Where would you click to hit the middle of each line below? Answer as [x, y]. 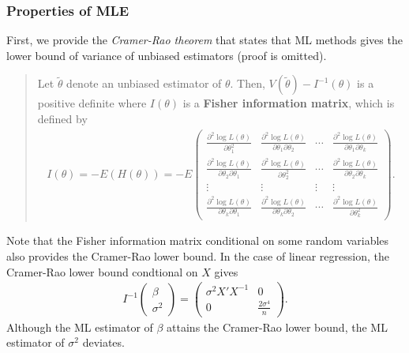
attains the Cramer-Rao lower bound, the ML [277, 327]
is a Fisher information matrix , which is [289, 103]
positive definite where [92, 103]
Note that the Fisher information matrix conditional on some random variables [198, 240]
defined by [62, 118]
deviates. [103, 342]
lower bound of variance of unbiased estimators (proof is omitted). [167, 55]
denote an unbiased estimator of [144, 83]
